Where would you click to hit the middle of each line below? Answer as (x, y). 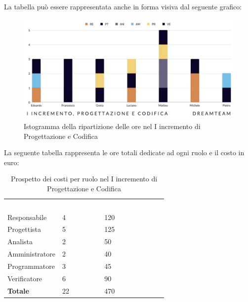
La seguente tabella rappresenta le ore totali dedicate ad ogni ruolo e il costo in (124, 152)
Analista (20, 241)
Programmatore (31, 266)
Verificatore (25, 278)
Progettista (24, 229)
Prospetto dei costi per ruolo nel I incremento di (84, 179)
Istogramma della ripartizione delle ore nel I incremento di (112, 126)
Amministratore (31, 254)
